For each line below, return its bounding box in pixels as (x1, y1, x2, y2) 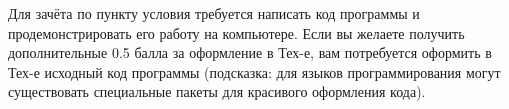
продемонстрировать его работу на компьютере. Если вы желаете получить (8, 22, 465, 43)
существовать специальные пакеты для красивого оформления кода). (8, 81, 426, 102)
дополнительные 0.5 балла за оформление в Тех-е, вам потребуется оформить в (8, 42, 492, 63)
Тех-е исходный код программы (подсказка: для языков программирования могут (8, 61, 501, 82)
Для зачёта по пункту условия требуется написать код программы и (8, 3, 420, 23)
